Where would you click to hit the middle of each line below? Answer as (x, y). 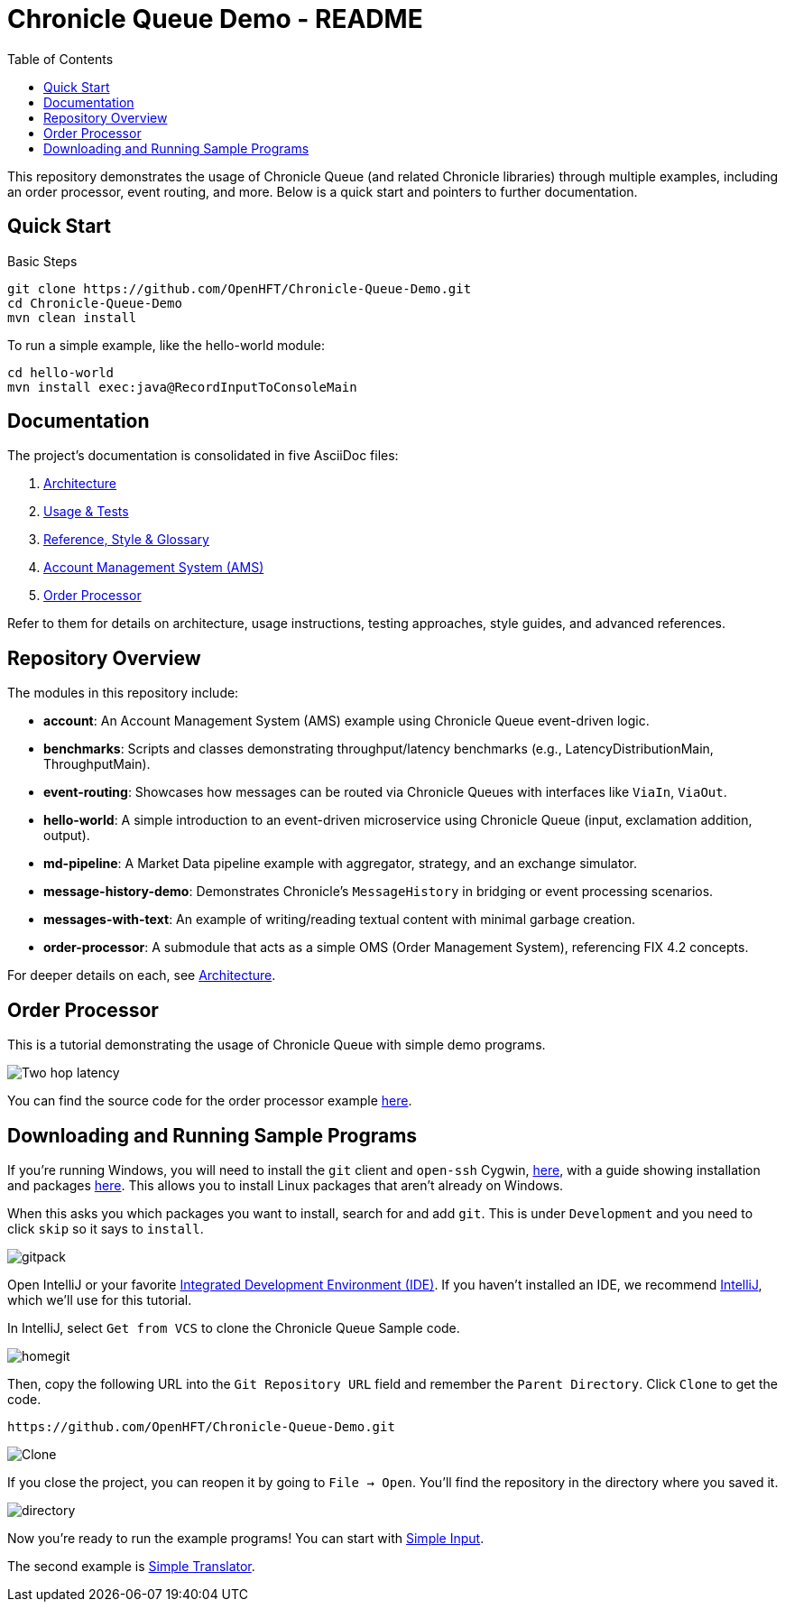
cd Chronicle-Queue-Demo (95, 303)
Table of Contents (60, 59)
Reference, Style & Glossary (126, 540)
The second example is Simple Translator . (131, 1566)
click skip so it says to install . (106, 1228)
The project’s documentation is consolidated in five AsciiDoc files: (203, 456)
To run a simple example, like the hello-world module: (166, 345)
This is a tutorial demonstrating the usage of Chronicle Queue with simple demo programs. (277, 1045)
